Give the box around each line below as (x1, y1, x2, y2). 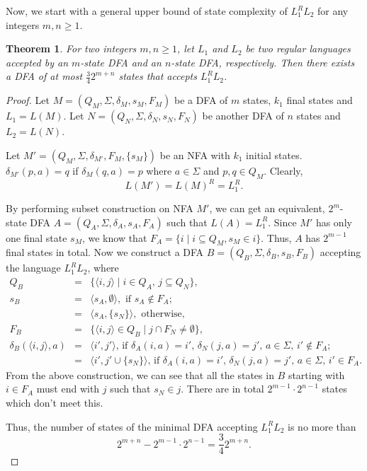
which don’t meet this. (6, 395, 103, 410)
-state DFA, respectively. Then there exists (171, 54, 355, 69)
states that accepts (118, 69, 197, 83)
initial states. (246, 147, 303, 162)
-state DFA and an (80, 54, 162, 69)
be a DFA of (174, 93, 228, 107)
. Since (268, 214, 297, 229)
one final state (6, 230, 67, 245)
